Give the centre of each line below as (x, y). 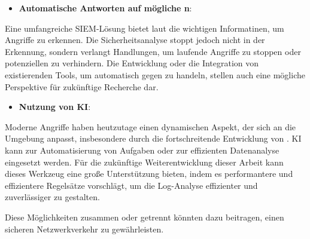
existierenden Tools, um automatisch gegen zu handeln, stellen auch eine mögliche (155, 74)
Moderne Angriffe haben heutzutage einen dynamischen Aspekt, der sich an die (151, 126)
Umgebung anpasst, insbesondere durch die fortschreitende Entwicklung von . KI (153, 138)
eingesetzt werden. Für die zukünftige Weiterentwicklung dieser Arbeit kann (144, 162)
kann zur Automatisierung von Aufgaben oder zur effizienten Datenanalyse (142, 150)
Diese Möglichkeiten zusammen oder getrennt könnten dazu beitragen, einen (145, 217)
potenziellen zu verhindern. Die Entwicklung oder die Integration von (132, 63)
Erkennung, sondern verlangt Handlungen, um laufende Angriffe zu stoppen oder (153, 51)
